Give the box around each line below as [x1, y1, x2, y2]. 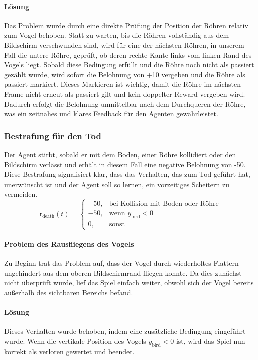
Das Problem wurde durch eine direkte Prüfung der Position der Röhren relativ [4, 20, 248, 30]
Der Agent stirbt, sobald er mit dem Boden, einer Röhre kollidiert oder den [4, 149, 236, 159]
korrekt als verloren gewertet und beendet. [4, 346, 135, 356]
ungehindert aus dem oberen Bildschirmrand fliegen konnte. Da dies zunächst [4, 267, 242, 278]
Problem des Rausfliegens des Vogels [4, 238, 134, 249]
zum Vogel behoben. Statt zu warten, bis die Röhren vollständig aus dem [4, 30, 229, 40]
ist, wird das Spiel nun [176, 335, 245, 346]
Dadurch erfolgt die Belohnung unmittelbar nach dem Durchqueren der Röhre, [4, 98, 246, 109]
